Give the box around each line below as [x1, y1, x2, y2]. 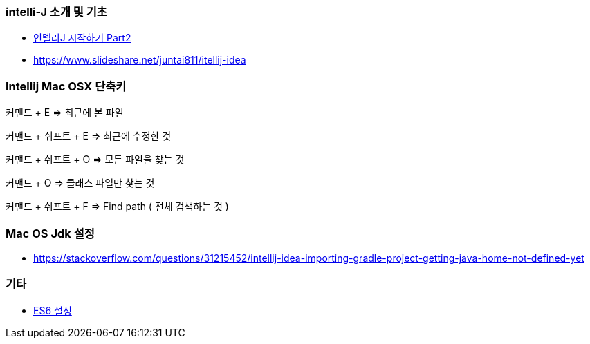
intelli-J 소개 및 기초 [6, 5, 107, 19]
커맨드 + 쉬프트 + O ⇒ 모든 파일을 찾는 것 [6, 153, 185, 166]
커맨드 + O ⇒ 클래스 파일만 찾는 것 [6, 177, 155, 189]
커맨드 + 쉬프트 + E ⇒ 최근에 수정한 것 [6, 130, 172, 142]
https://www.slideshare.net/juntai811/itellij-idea [33, 54, 246, 66]
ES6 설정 [33, 304, 72, 316]
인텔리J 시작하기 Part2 [33, 32, 131, 44]
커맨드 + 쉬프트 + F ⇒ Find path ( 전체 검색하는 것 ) [6, 200, 229, 213]
